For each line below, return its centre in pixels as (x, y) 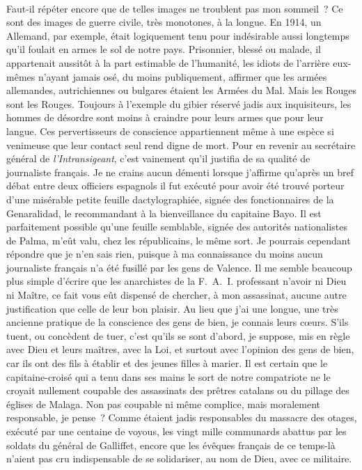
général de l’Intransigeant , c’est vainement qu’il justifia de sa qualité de (158, 158)
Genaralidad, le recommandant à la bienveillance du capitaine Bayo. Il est (164, 213)
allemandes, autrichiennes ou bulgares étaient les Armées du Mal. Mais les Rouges (181, 90)
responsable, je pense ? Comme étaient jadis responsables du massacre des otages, (182, 417)
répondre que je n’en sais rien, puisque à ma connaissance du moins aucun (165, 254)
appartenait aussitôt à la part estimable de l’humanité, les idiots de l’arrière (168, 62)
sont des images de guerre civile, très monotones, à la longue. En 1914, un (164, 22)
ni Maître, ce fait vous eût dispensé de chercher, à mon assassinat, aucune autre (176, 295)
